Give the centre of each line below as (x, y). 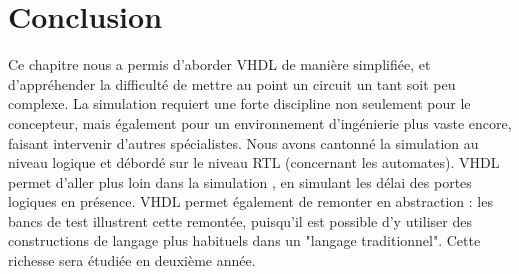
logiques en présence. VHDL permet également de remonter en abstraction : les (250, 201)
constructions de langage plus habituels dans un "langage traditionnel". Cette (244, 240)
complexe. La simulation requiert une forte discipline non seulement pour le (239, 103)
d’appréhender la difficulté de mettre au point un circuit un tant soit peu (232, 83)
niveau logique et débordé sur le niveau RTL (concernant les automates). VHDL (254, 162)
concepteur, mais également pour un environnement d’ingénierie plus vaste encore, (260, 122)
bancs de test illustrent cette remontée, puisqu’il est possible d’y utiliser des (240, 220)
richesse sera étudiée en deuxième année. (132, 260)
